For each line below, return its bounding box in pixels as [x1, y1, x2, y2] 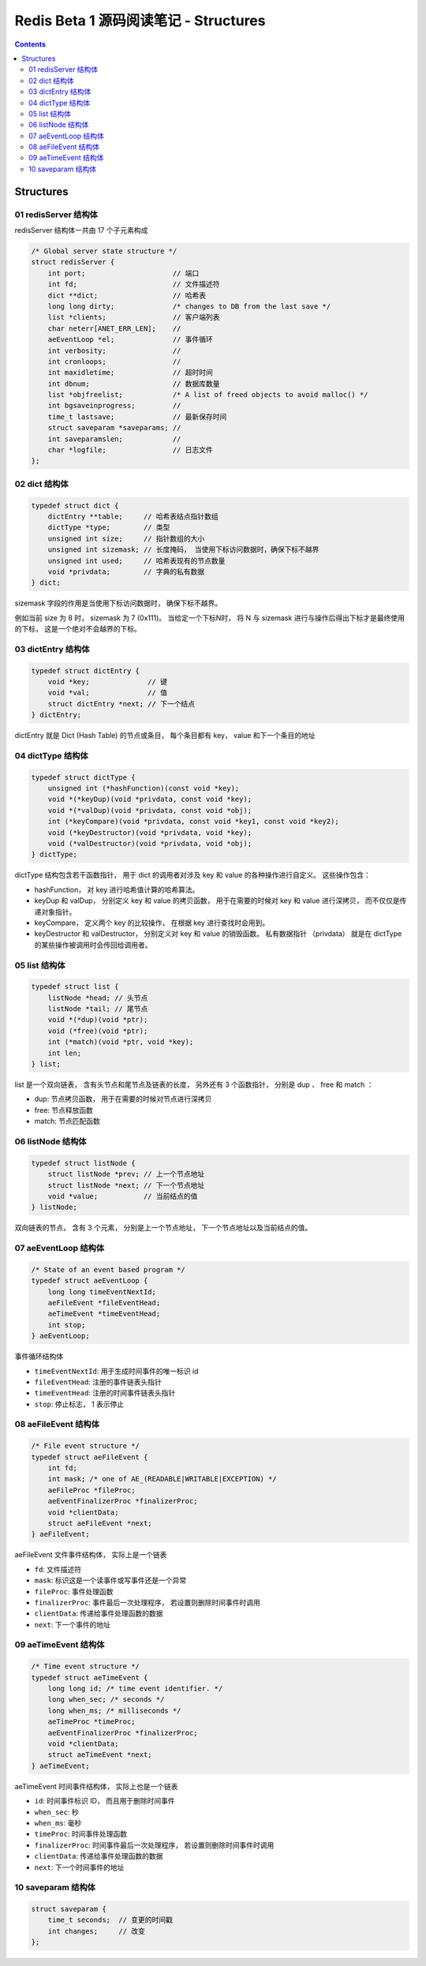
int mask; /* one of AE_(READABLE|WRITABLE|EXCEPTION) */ [47, 1474, 277, 1484]
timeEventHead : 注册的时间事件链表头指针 [34, 1388, 176, 1398]
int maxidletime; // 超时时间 [47, 368, 213, 377]
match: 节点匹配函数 [34, 1117, 100, 1126]
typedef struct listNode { [31, 1159, 136, 1167]
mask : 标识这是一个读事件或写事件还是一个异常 [34, 1575, 187, 1586]
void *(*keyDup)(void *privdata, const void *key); [47, 795, 252, 804]
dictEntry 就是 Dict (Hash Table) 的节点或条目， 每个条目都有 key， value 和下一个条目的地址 [14, 731, 316, 740]
